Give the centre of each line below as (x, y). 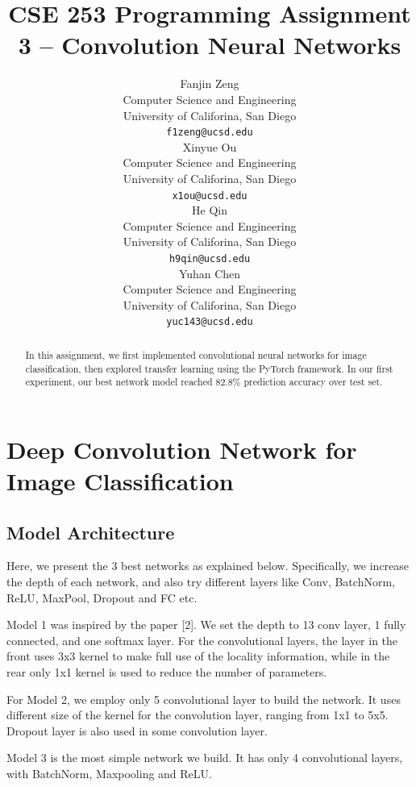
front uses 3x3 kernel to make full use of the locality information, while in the (198, 656)
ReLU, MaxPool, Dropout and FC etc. (102, 597)
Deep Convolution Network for (182, 449)
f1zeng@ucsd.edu (210, 133)
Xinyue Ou (210, 146)
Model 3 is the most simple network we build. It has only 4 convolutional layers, (205, 758)
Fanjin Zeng (210, 83)
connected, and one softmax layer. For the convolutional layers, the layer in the (202, 640)
